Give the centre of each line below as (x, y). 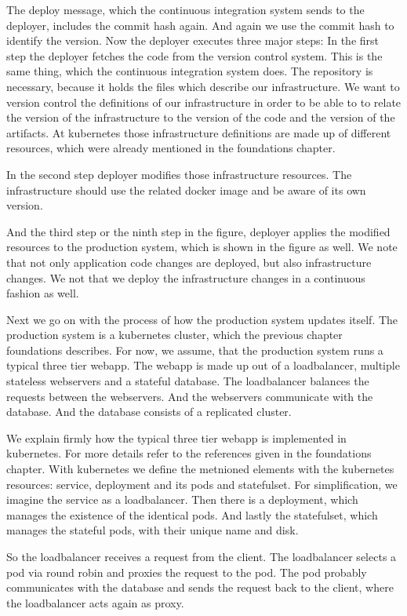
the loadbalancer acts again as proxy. (95, 602)
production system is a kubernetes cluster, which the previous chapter (174, 335)
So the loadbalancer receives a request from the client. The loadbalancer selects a (202, 556)
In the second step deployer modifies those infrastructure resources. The (179, 174)
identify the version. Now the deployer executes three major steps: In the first (193, 40)
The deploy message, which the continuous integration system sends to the (185, 9)
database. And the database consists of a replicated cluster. (149, 412)
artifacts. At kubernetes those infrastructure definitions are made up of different (199, 132)
